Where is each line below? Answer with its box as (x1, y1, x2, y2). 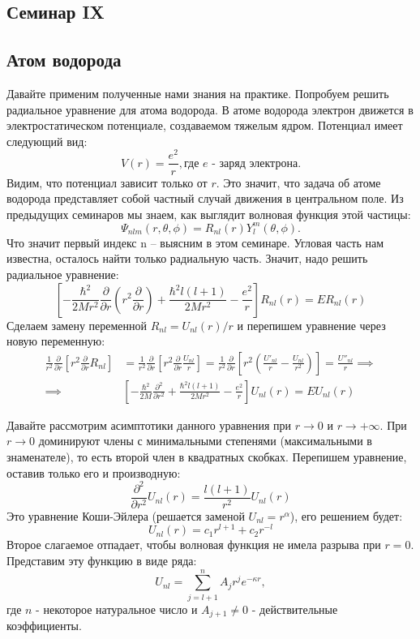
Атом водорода (6, 47, 122, 72)
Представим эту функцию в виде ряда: (6, 552, 197, 569)
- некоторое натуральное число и (36, 600, 198, 617)
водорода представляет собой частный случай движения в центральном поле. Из (6, 190, 404, 207)
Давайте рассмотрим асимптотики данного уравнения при (6, 416, 292, 433)
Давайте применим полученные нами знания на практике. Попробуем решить (6, 84, 389, 101)
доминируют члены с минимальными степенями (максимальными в (38, 432, 372, 449)
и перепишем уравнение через (237, 316, 386, 333)
